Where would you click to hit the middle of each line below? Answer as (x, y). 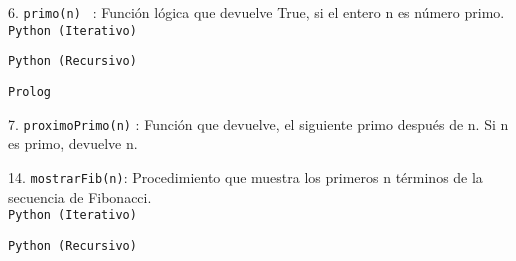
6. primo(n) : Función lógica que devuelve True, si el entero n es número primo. (256, 12)
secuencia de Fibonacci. (80, 196)
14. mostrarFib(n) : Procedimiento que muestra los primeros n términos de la (245, 176)
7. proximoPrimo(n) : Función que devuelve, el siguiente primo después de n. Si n (258, 123)
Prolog (29, 91)
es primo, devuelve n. (73, 143)
